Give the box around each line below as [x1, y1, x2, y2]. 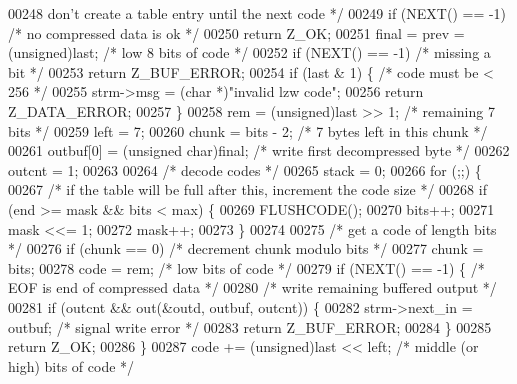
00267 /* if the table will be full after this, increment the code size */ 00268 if [8, 179, 487, 200]
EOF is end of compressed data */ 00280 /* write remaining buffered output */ [8, 277, 497, 298]
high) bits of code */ [8, 355, 135, 376]
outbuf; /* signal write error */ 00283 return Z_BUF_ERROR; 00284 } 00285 [8, 316, 492, 337]
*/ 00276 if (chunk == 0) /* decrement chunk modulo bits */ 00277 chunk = [8, 238, 484, 259]
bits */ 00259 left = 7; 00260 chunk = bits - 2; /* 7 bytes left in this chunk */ [8, 120, 488, 141]
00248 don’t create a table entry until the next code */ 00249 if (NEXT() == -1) [8, 3, 507, 23]
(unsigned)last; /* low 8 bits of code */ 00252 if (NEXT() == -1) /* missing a [8, 42, 491, 63]
